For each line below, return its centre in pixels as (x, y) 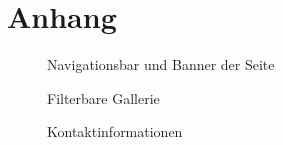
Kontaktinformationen (115, 131)
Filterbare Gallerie (103, 97)
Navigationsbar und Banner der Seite (161, 64)
